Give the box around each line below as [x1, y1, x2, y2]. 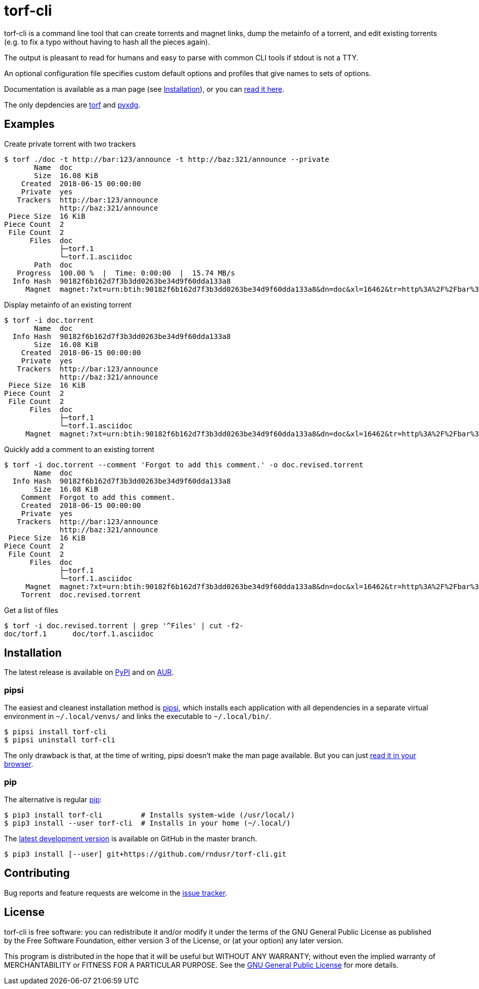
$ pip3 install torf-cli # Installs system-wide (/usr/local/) [4, 810, 295, 819]
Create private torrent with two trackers [4, 139, 136, 148]
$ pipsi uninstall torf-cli [4, 736, 116, 744]
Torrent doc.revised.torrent [21, 590, 141, 599]
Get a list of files [4, 605, 58, 615]
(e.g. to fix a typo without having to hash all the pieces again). [4, 37, 210, 46]
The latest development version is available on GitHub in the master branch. [4, 834, 257, 843]
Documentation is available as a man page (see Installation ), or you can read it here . [4, 84, 285, 93]
